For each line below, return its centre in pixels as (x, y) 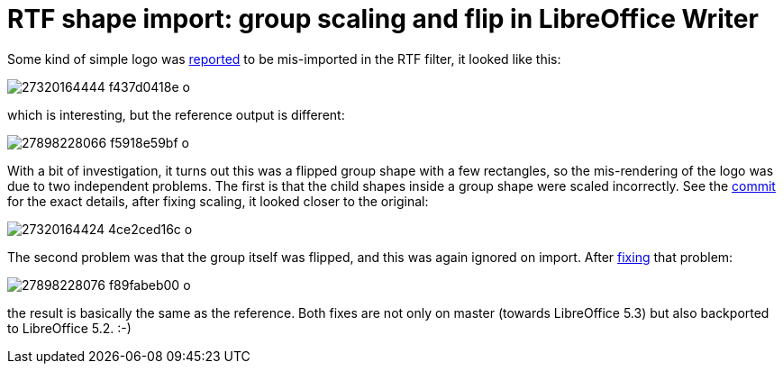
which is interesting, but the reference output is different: (176, 114)
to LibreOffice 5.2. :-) (69, 328)
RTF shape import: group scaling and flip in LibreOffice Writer (383, 19)
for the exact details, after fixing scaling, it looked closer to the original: (218, 201)
